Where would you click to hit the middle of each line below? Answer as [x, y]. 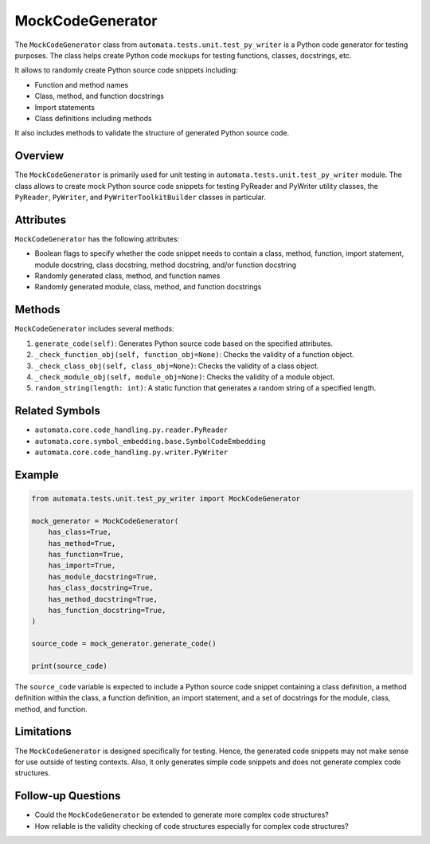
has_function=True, [86, 554]
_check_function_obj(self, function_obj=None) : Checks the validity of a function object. [194, 355]
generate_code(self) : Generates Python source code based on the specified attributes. [184, 343]
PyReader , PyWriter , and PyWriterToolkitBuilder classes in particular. [140, 197]
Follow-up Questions [68, 796]
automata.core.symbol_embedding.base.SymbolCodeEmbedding [150, 441]
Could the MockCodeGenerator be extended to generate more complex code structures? [182, 815]
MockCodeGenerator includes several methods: [94, 329]
